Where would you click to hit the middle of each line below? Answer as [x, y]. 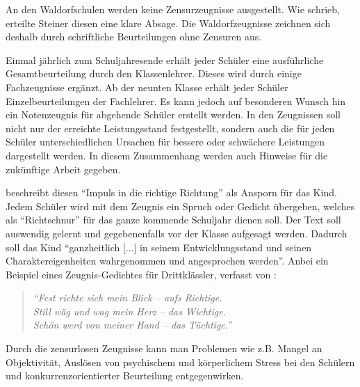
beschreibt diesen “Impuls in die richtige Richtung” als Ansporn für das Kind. [171, 192]
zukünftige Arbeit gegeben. [63, 169]
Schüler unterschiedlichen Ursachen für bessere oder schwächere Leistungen [165, 142]
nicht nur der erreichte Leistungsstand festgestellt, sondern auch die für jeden [170, 128]
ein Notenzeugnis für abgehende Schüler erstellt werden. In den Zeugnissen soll [173, 114]
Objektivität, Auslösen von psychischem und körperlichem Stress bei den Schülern [180, 362]
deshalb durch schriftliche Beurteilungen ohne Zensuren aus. [134, 37]
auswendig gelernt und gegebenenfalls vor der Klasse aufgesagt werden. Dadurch [177, 233]
